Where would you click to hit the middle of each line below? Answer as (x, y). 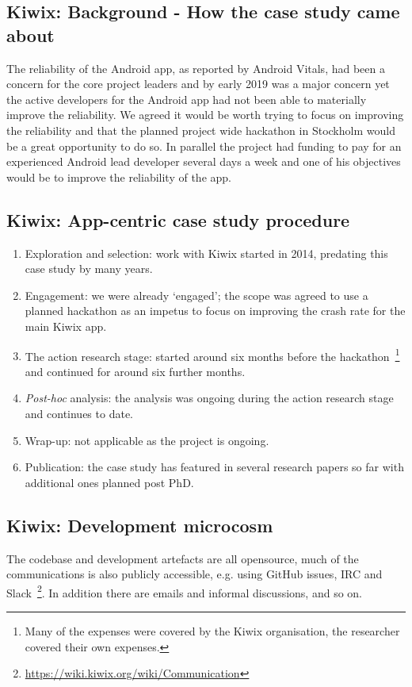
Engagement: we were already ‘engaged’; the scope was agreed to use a (196, 295)
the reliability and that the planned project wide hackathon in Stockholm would (201, 130)
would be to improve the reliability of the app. (119, 177)
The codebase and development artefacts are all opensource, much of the (183, 558)
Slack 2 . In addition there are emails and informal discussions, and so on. (185, 591)
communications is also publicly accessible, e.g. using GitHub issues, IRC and (195, 574)
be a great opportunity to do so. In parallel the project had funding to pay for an (204, 146)
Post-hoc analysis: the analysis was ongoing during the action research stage (209, 398)
